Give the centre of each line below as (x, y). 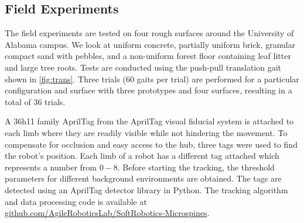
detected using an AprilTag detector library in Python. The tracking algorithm (146, 189)
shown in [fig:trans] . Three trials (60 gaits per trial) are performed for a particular (152, 79)
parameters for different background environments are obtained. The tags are (143, 178)
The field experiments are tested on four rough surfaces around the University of (149, 33)
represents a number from (51, 167)
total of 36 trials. (35, 101)
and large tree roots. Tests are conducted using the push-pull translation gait (143, 67)
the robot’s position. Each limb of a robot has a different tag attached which (142, 156)
